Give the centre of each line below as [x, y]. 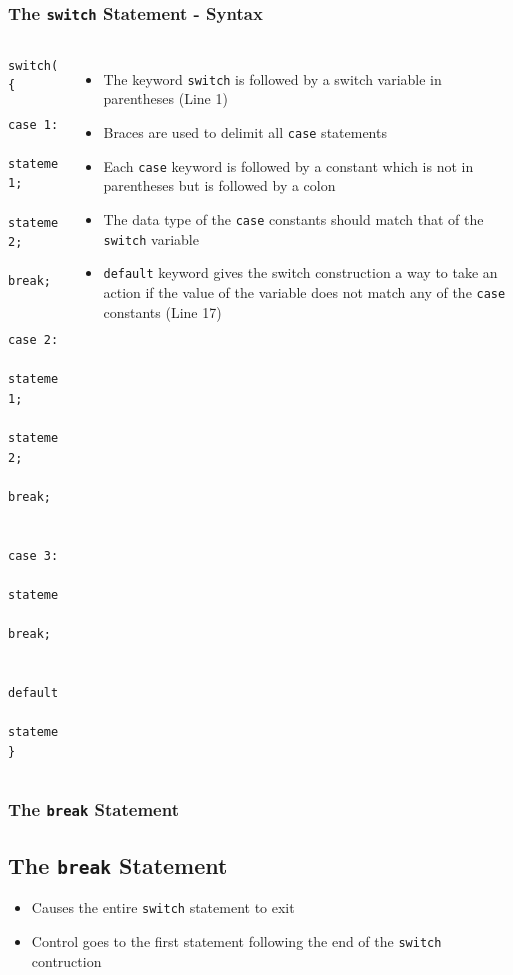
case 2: [33, 340]
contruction [66, 960]
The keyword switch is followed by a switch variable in [272, 78]
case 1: [33, 124]
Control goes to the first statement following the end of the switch [236, 941]
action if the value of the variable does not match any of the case [304, 291]
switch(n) [40, 65]
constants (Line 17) [162, 311]
